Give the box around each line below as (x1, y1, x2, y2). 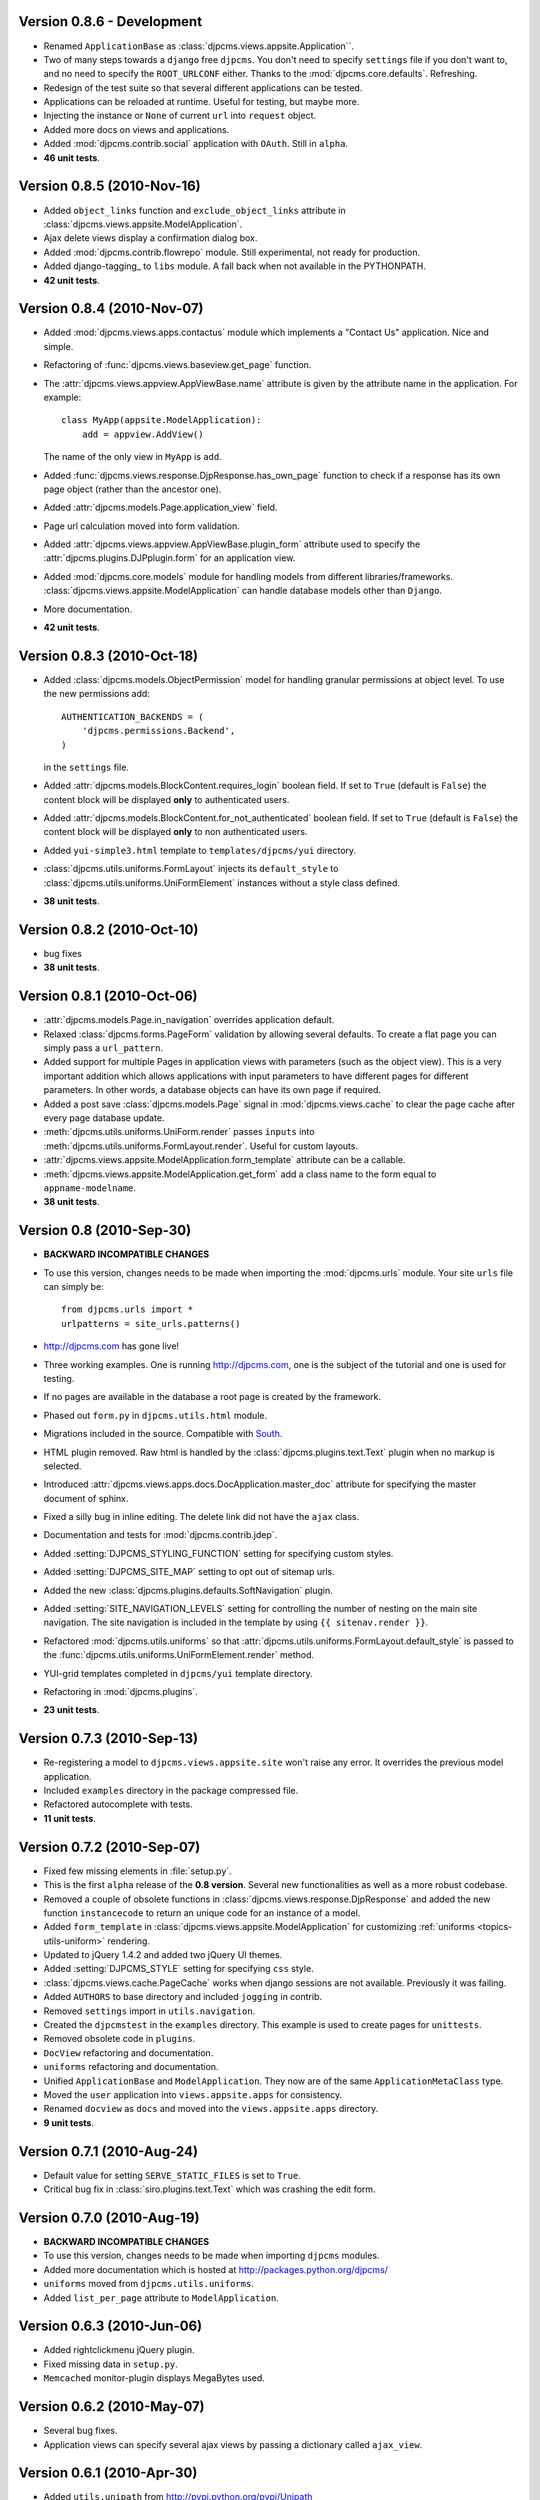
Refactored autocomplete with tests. (43, 1798, 194, 1810)
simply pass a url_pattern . (43, 1042, 164, 1054)
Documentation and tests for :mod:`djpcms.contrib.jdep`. (43, 1529, 278, 1541)
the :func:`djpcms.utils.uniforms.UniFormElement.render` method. (43, 1649, 315, 1661)
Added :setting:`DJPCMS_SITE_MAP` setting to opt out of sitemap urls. (43, 1566, 335, 1578)
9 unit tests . (43, 2116, 95, 2129)
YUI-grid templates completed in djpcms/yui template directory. (43, 1667, 314, 1679)
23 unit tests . (43, 1704, 100, 1716)
